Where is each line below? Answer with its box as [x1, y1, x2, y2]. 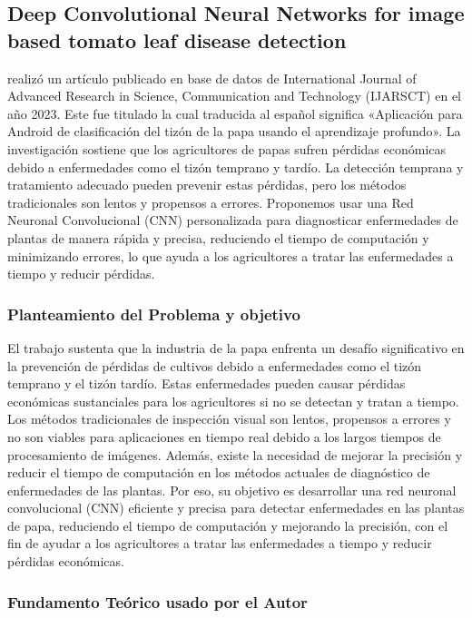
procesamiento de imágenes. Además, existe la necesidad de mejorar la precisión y [7, 445, 463, 464]
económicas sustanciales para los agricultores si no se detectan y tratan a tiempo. [7, 391, 459, 410]
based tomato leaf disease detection [7, 25, 347, 54]
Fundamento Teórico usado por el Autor [7, 590, 308, 613]
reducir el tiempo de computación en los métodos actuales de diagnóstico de [7, 463, 430, 482]
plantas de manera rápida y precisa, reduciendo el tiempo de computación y [7, 228, 429, 247]
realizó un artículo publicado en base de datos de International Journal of [7, 68, 417, 87]
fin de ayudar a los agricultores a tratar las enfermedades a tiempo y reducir [7, 534, 432, 553]
